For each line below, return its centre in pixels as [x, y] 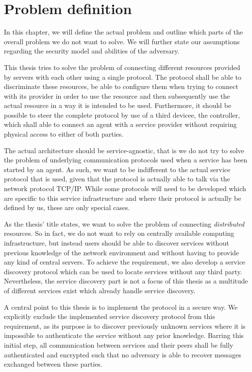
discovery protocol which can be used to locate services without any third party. [123, 271]
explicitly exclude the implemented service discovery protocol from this [109, 316]
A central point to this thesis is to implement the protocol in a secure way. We [121, 307]
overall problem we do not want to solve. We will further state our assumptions [122, 41]
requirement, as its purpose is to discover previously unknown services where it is [125, 326]
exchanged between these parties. [53, 364]
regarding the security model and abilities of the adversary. [92, 51]
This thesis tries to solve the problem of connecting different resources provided [122, 67]
